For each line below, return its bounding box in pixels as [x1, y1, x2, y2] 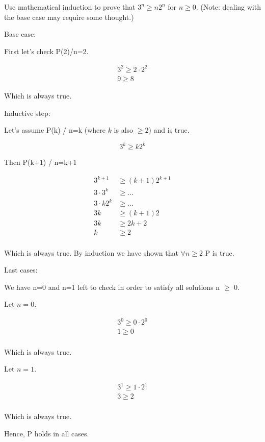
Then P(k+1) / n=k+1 [4, 157, 77, 167]
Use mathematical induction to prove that [4, 2, 136, 12]
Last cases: [4, 264, 38, 275]
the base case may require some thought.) [4, 11, 134, 22]
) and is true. [148, 125, 190, 135]
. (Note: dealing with [196, 2, 261, 12]
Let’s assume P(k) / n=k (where [4, 125, 105, 135]
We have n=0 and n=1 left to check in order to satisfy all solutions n [4, 281, 220, 292]
